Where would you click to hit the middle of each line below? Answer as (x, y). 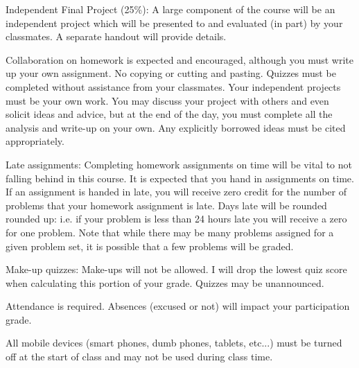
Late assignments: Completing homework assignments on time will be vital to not (179, 164)
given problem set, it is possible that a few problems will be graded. (150, 246)
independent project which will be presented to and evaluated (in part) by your (174, 23)
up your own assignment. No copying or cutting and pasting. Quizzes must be (171, 73)
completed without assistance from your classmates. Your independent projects (173, 86)
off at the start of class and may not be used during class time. (139, 357)
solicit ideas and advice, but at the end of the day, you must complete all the (169, 114)
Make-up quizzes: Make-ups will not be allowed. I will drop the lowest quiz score (176, 269)
